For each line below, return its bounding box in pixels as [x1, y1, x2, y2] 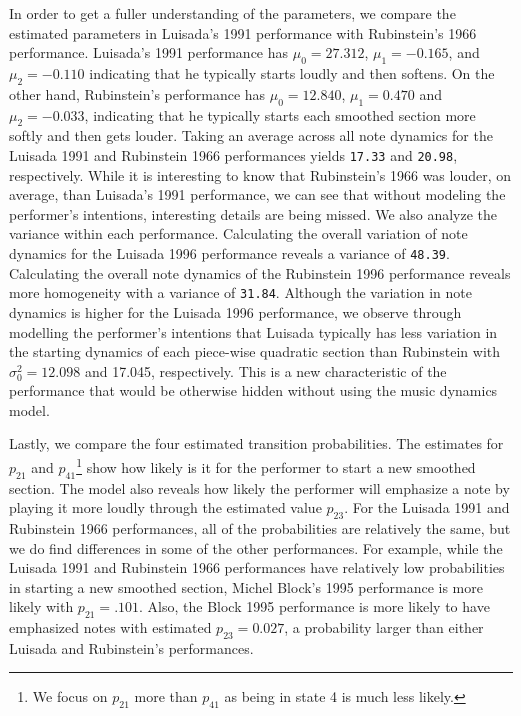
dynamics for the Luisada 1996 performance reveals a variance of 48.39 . [9, 243, 450, 263]
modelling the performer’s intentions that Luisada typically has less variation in [9, 321, 498, 342]
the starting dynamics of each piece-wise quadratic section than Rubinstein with [9, 341, 501, 362]
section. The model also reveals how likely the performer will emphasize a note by [9, 477, 510, 498]
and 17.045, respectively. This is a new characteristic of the [84, 360, 447, 381]
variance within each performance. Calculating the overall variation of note [9, 223, 468, 244]
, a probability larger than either [284, 617, 484, 638]
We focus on [32, 686, 108, 707]
